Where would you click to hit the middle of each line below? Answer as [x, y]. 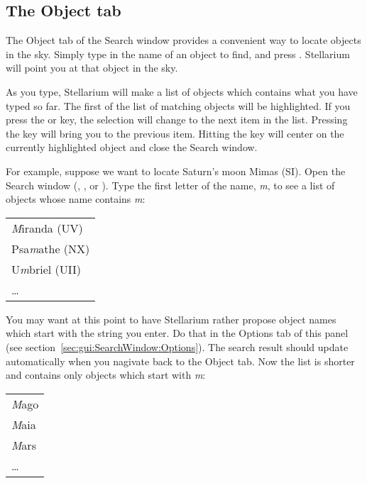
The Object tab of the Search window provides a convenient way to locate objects [183, 40]
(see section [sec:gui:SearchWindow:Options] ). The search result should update [177, 346]
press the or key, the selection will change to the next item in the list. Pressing [177, 120]
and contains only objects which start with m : [106, 375]
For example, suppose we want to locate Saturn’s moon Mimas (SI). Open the [176, 171]
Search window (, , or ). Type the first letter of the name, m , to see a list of [170, 185]
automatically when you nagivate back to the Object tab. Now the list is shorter [180, 361]
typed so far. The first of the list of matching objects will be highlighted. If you [178, 105]
